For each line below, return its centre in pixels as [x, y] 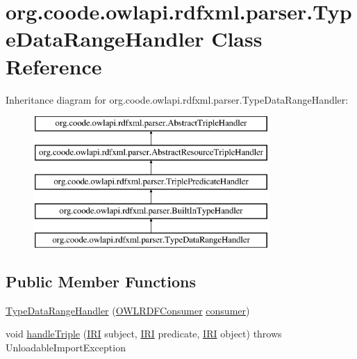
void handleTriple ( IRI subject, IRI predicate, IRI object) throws [144, 334]
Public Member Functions [101, 281]
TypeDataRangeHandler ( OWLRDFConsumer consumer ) [128, 310]
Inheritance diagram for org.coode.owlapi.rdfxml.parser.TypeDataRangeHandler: [177, 99]
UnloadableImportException [66, 348]
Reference [54, 66]
